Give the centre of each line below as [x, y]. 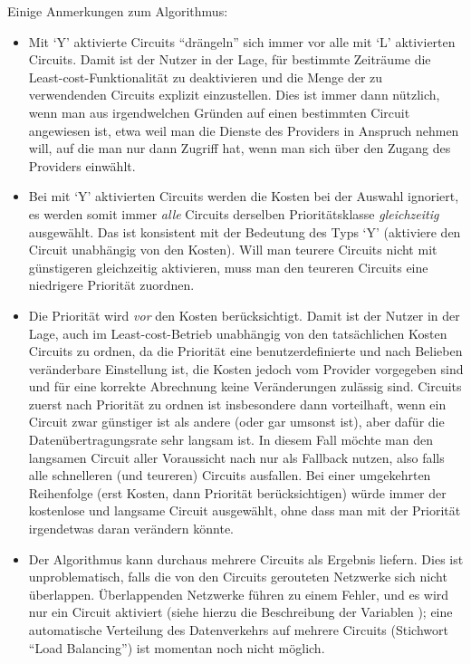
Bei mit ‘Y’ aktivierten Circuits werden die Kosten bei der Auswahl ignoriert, [244, 196]
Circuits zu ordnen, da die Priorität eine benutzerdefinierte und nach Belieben [245, 351]
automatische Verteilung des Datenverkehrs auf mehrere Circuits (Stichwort [238, 630]
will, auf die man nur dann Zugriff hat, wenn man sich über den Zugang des [240, 148]
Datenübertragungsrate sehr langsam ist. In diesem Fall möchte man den [231, 440]
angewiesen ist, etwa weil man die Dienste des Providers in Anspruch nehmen [244, 130]
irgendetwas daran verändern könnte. [131, 529]
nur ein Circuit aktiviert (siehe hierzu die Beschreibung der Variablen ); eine [240, 612]
